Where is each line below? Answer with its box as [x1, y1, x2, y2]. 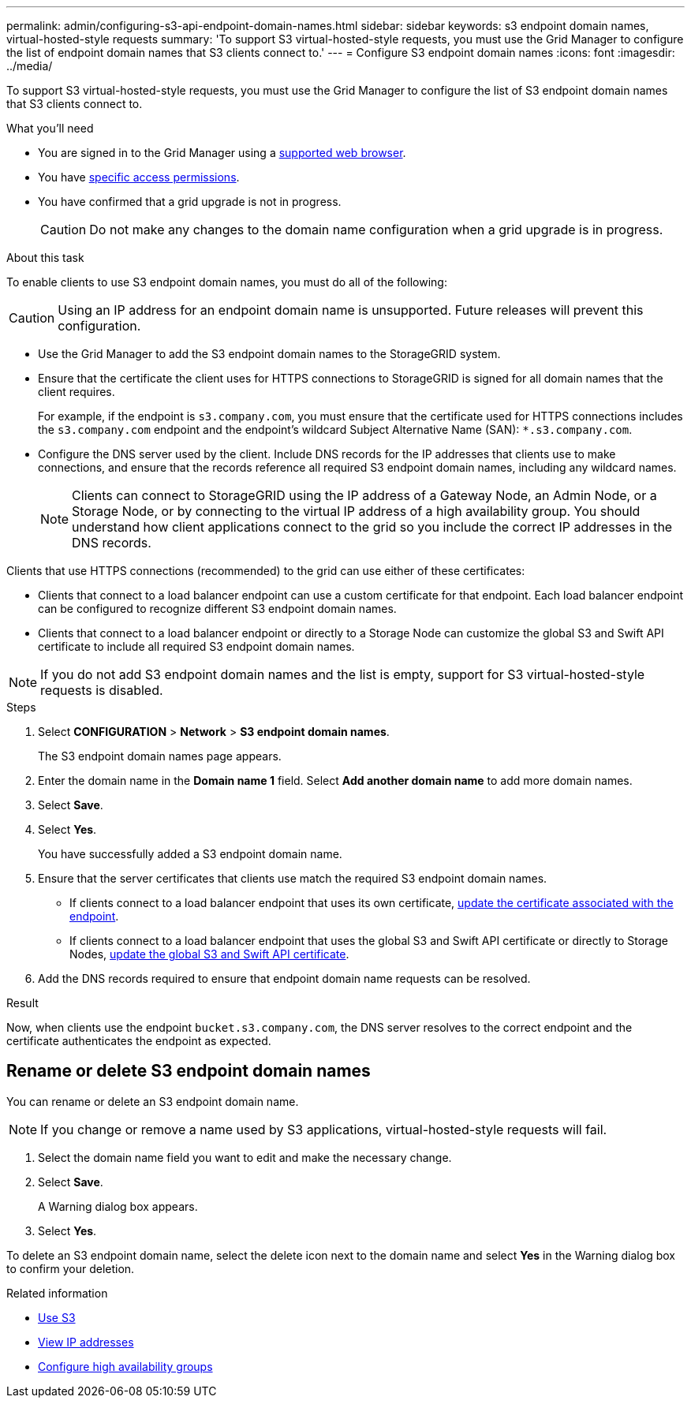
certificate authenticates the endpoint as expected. [6, 1034, 271, 1047]
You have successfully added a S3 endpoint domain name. [38, 847, 342, 861]
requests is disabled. [40, 682, 163, 698]
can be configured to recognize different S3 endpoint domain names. [38, 602, 397, 615]
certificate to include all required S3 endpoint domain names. [38, 640, 355, 653]
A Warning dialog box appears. [38, 1199, 198, 1213]
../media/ [6, 59, 53, 73]
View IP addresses [38, 1335, 134, 1349]
